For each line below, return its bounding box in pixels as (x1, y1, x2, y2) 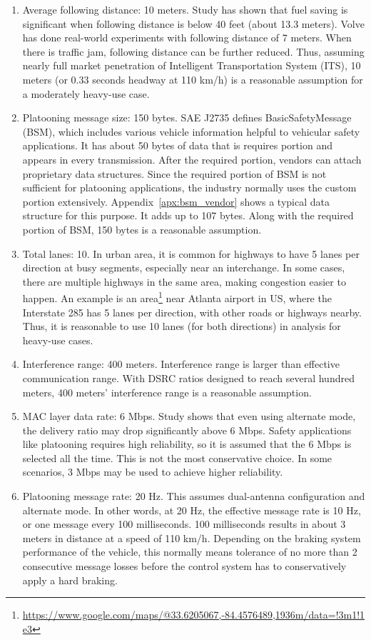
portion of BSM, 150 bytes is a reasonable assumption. (22, 221, 262, 236)
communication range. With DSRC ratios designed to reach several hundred (22, 370, 355, 385)
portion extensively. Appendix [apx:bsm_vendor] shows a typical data (22, 194, 330, 209)
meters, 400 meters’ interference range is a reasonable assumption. (22, 384, 312, 399)
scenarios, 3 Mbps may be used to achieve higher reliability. (22, 464, 283, 479)
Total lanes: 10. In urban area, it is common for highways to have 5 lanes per (22, 246, 360, 261)
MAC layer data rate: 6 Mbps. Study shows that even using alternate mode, (22, 409, 356, 424)
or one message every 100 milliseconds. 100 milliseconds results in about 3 (22, 516, 346, 531)
